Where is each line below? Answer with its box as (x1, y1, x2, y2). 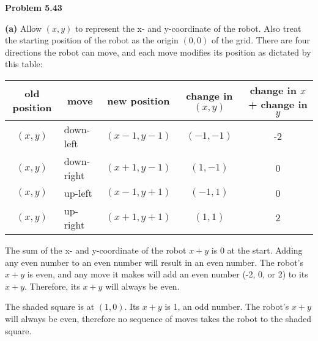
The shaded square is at (5, 300, 95, 313)
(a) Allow (5, 21, 42, 34)
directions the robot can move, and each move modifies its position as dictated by (5, 45, 311, 58)
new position (107, 93, 170, 108)
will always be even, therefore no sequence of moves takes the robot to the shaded (5, 312, 311, 324)
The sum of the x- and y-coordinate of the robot (5, 243, 187, 256)
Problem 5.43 (5, 1, 62, 13)
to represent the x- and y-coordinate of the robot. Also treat (75, 21, 301, 34)
